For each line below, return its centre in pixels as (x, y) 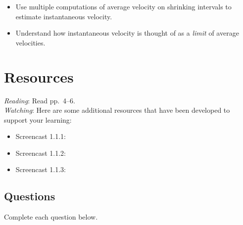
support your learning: (38, 119)
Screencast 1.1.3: (41, 169)
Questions (30, 196)
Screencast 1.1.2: (41, 153)
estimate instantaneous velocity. (64, 16)
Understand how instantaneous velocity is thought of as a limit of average (127, 33)
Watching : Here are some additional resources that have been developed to (117, 110)
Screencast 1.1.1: (41, 136)
